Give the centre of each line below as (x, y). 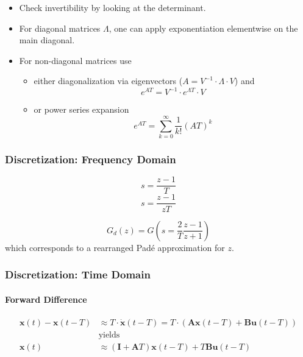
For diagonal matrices (60, 28)
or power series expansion (81, 109)
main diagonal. (47, 40)
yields (109, 335)
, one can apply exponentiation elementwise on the (203, 28)
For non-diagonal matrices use (75, 60)
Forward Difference (46, 299)
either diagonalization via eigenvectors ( (108, 81)
